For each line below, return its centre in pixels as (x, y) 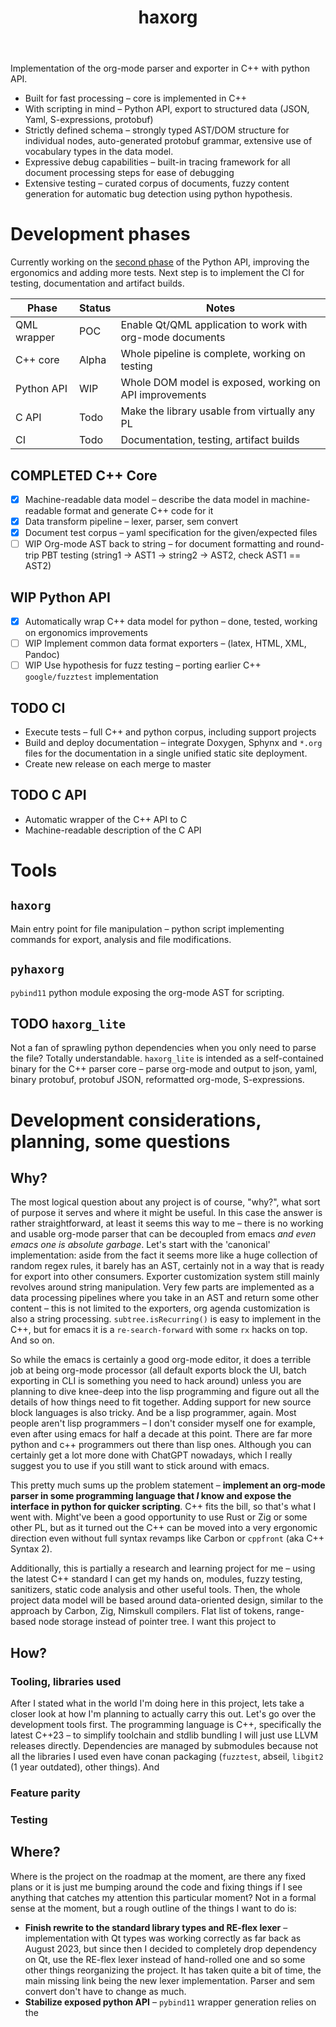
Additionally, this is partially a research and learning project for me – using (163, 1568)
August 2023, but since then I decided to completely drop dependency (170, 1948)
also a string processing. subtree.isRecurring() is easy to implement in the (166, 1319)
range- (290, 1611)
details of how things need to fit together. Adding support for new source (161, 1402)
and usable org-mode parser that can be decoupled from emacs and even (163, 1234)
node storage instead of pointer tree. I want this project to (157, 1622)
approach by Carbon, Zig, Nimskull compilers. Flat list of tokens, (142, 1611)
